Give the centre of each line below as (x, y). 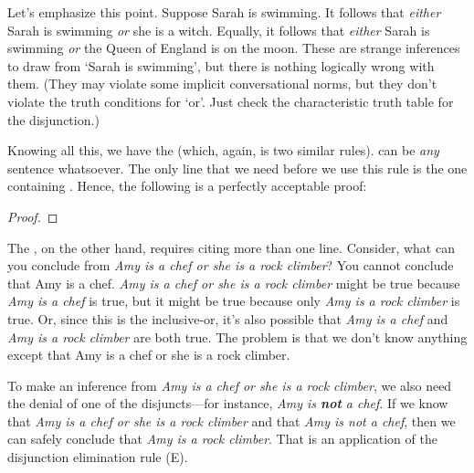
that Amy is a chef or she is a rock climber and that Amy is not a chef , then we (232, 420)
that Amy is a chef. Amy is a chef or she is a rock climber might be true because (234, 283)
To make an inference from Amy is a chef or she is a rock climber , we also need (230, 385)
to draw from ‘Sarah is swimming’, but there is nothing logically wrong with (221, 65)
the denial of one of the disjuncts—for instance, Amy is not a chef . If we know (228, 403)
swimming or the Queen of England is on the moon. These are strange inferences (234, 48)
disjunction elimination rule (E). (98, 457)
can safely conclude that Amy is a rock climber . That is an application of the (222, 439)
